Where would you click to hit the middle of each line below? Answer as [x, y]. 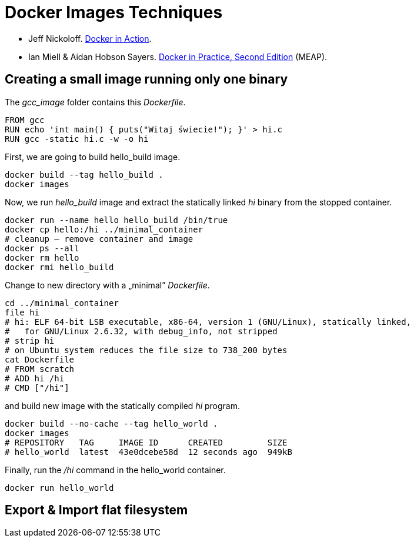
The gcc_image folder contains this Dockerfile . [95, 102]
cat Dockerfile [40, 359]
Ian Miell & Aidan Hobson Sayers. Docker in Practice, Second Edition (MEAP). [178, 56]
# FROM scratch [40, 369]
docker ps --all [42, 248]
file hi [22, 312]
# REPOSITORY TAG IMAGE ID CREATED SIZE [146, 442]
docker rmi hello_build [59, 267]
